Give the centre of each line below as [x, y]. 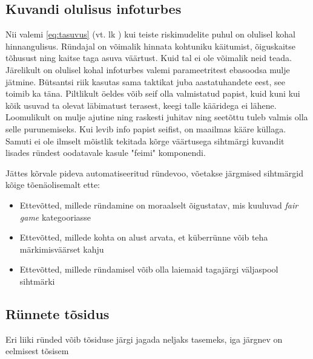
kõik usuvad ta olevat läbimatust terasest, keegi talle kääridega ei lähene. [141, 105]
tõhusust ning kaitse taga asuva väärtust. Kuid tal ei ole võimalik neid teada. [149, 58]
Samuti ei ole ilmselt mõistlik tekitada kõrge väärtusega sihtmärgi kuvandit [145, 141]
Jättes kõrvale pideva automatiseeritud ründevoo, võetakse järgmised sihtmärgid [154, 173]
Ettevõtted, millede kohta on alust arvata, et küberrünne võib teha [144, 237]
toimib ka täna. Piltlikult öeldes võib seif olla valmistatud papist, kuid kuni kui [153, 93]
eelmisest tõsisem [37, 351]
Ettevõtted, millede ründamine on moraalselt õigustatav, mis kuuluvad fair [159, 205]
